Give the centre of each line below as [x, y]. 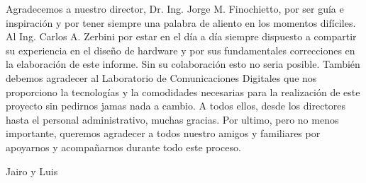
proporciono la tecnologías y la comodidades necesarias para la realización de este [183, 91]
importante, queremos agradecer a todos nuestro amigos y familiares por [163, 133]
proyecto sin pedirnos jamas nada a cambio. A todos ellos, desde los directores [176, 106]
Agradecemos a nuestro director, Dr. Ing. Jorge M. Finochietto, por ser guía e [175, 8]
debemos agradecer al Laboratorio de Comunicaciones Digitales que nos [161, 77]
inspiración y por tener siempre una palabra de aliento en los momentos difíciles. [181, 22]
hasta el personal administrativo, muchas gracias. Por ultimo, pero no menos [172, 119]
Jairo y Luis [32, 171]
